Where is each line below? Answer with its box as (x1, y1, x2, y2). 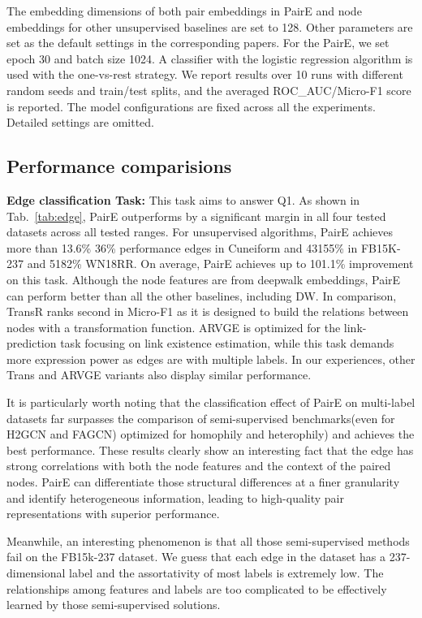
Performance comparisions (6, 153, 232, 179)
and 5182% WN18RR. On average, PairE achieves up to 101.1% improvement (27, 255, 414, 272)
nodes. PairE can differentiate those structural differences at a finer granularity (6, 473, 400, 491)
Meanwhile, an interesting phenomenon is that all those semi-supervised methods (6, 532, 410, 549)
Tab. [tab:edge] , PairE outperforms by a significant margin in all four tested (6, 207, 386, 224)
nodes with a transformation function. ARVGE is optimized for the (6, 318, 341, 335)
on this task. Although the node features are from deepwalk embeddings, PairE (6, 270, 401, 287)
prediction (6, 335, 57, 352)
